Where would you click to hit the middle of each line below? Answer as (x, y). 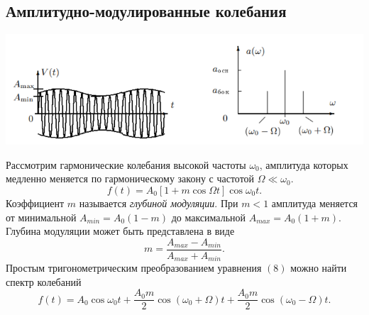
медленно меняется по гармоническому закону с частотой (130, 178)
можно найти (319, 268)
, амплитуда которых (304, 164)
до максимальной (209, 217)
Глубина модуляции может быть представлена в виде (120, 231)
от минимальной (41, 217)
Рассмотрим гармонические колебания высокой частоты (126, 164)
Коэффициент (35, 203)
